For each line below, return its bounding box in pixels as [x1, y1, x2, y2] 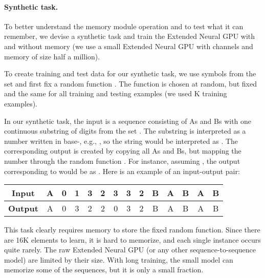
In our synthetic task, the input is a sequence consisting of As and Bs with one [4, 115, 252, 126]
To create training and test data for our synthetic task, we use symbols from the [4, 68, 256, 79]
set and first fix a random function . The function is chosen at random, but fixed [4, 78, 257, 89]
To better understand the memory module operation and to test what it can [4, 20, 244, 31]
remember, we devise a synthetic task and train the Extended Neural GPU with [4, 31, 255, 41]
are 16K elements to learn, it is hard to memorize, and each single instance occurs [4, 234, 261, 245]
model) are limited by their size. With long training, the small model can [4, 254, 233, 265]
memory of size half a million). [4, 51, 100, 61]
